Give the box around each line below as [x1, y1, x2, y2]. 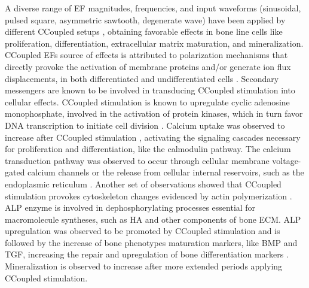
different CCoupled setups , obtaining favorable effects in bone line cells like [5, 25, 283, 38]
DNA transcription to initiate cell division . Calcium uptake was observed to [5, 119, 285, 131]
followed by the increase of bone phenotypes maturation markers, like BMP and [5, 236, 298, 248]
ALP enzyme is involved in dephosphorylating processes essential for [5, 201, 256, 214]
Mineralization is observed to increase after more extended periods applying [5, 260, 283, 272]
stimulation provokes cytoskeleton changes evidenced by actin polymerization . [5, 189, 292, 202]
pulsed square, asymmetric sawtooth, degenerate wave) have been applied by [5, 13, 286, 26]
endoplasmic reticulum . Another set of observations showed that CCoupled [5, 177, 282, 190]
